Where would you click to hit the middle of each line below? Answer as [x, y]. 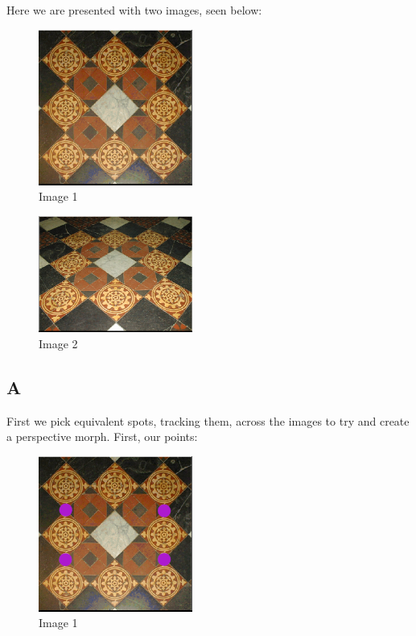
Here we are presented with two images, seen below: [134, 10]
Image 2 [58, 343]
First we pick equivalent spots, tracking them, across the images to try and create [208, 420]
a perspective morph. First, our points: [102, 436]
